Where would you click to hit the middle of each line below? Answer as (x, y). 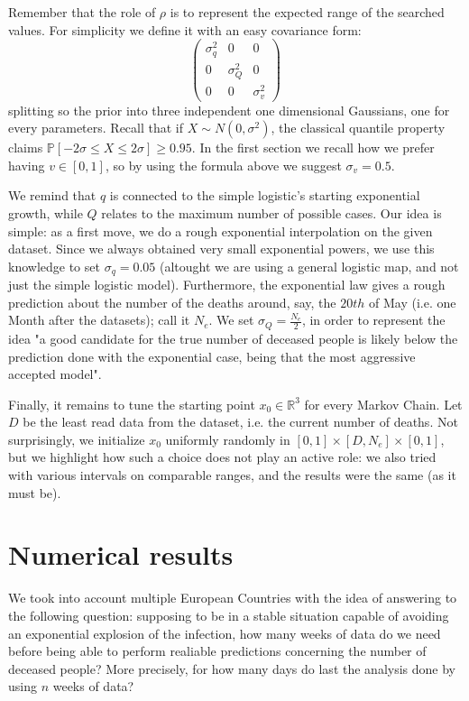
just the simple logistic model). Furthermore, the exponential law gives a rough (227, 285)
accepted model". (55, 374)
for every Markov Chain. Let (383, 404)
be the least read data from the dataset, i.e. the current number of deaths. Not (240, 422)
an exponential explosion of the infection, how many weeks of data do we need (225, 633)
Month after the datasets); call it (99, 320)
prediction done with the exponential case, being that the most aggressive (212, 356)
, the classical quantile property (358, 128)
